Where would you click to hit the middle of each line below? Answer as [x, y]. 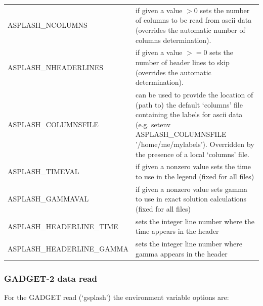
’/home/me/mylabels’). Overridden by [195, 144]
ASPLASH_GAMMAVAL [48, 199]
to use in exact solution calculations [191, 199]
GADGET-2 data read [51, 278]
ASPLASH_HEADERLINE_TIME [63, 226]
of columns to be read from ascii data [193, 20]
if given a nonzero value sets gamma [191, 189]
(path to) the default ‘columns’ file [189, 104]
